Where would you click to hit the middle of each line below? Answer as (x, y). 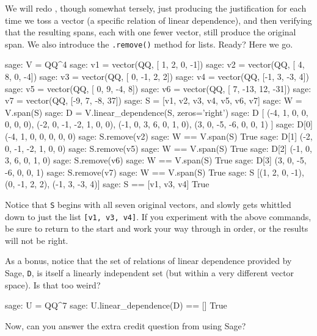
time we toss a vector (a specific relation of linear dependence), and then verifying (158, 20)
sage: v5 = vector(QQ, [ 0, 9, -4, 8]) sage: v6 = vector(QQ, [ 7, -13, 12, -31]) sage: (158, 88)
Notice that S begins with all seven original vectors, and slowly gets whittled (148, 204)
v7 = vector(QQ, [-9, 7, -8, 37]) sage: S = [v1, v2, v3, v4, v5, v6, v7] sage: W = (154, 100)
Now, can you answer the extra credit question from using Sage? (126, 325)
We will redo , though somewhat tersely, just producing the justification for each (156, 8)
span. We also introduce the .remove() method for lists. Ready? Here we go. (149, 44)
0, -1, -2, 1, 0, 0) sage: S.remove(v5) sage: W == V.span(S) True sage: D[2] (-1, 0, (158, 148)
